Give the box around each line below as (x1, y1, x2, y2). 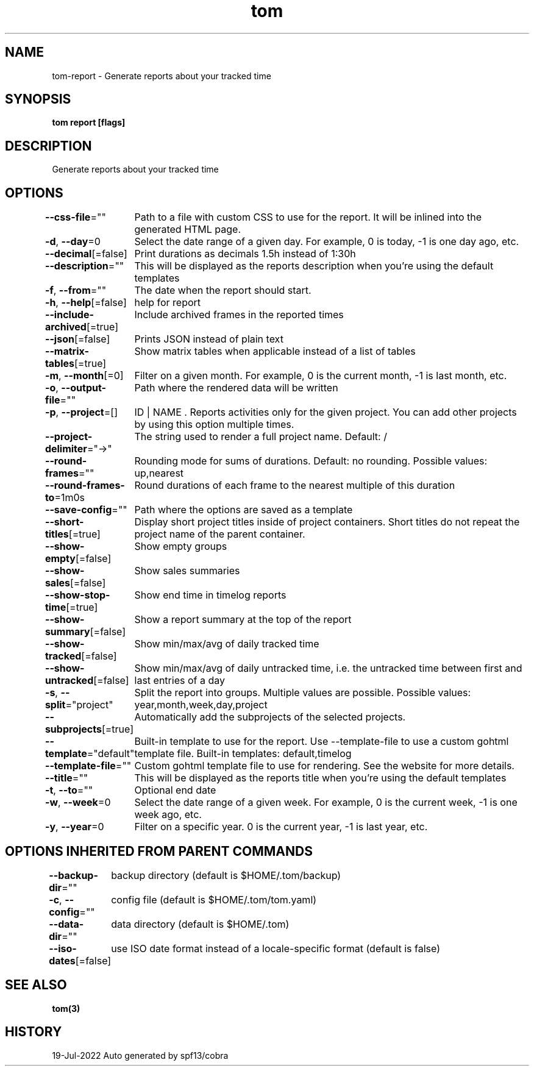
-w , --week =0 (44, 796, 111, 809)
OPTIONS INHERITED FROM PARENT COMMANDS (5, 843, 313, 859)
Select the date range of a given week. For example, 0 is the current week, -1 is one (134, 796, 518, 809)
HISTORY (5, 1024, 62, 1040)
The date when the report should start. (134, 284, 311, 297)
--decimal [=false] (44, 247, 127, 260)
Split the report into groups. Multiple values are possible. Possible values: (134, 686, 471, 699)
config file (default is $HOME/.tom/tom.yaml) (111, 893, 317, 906)
